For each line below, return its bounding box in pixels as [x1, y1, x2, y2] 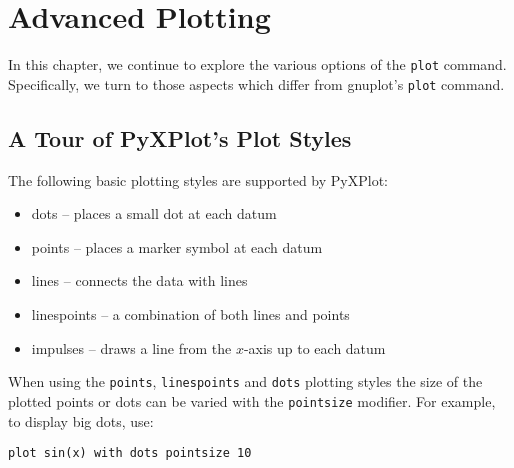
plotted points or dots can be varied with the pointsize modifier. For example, [8, 390, 496, 411]
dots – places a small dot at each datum [31, 203, 277, 224]
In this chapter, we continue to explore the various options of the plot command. [8, 54, 507, 75]
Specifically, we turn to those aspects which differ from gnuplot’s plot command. [8, 73, 505, 94]
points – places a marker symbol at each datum [31, 236, 323, 257]
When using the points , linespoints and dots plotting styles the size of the [8, 371, 483, 392]
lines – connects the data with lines [31, 270, 248, 291]
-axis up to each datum [243, 337, 386, 358]
